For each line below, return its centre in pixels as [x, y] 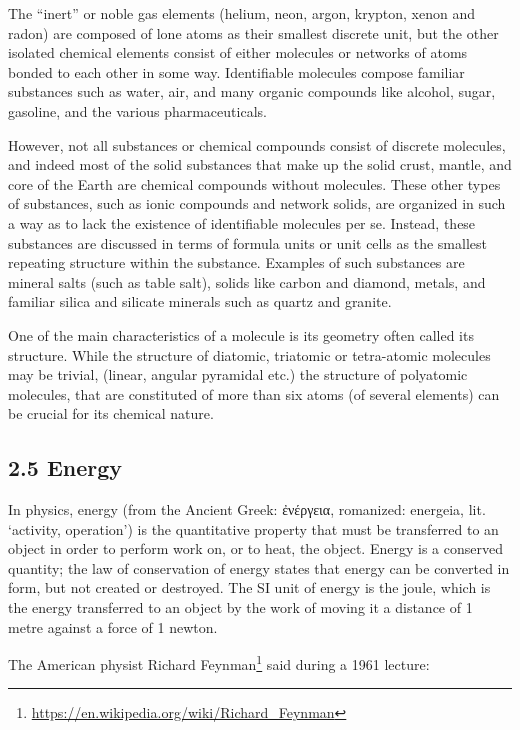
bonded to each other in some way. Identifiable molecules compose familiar [236, 71]
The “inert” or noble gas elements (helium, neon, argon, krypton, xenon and [241, 13]
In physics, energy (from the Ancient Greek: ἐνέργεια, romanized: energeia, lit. [247, 509]
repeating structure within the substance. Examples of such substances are [236, 262]
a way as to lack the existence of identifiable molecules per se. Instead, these [242, 222]
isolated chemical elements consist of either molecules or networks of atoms [238, 52]
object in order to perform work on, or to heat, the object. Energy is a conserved [255, 548]
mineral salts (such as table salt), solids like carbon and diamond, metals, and [247, 281]
